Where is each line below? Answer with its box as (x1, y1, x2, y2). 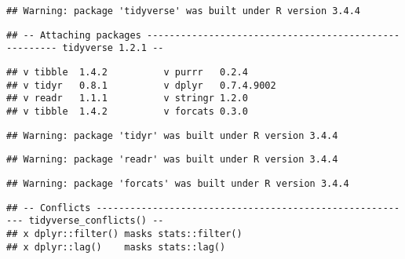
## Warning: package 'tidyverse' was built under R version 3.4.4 (6, 5, 361, 16)
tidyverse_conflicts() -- (28, 215, 164, 227)
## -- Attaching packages (6, 29, 141, 41)
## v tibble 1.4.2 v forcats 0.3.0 (6, 105, 248, 117)
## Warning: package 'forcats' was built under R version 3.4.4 (6, 177, 349, 189)
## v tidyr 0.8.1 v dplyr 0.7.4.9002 (6, 79, 276, 91)
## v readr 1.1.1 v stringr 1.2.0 (6, 93, 248, 104)
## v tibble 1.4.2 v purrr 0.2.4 (6, 66, 248, 78)
